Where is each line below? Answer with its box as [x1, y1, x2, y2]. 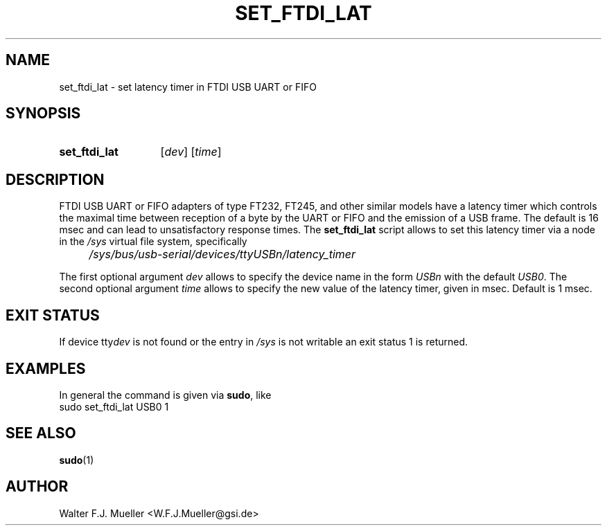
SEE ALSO [6, 424, 76, 442]
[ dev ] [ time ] [160, 145, 222, 159]
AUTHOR [6, 478, 69, 496]
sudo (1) [59, 453, 94, 466]
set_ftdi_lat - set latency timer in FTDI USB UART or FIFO [59, 80, 317, 93]
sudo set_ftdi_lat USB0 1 [59, 400, 169, 413]
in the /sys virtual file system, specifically [59, 235, 247, 248]
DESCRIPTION [6, 170, 105, 188]
